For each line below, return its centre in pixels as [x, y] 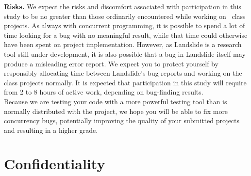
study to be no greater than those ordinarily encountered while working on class [125, 16]
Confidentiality [55, 163]
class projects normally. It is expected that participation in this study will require [125, 82]
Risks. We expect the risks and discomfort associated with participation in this [123, 6]
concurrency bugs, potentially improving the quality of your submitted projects [122, 120]
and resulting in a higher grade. [51, 130]
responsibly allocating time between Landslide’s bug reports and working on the [123, 73]
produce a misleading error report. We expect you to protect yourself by [111, 63]
